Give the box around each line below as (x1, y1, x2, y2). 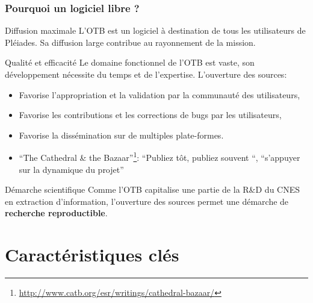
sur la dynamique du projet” (19, 163, 124, 175)
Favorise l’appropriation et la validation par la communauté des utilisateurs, (19, 88, 300, 101)
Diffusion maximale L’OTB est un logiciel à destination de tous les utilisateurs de (5, 24, 306, 37)
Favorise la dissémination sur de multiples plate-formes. (19, 128, 224, 141)
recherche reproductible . (5, 207, 108, 219)
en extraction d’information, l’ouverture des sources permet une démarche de (5, 195, 289, 207)
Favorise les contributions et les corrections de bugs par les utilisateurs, (19, 108, 282, 121)
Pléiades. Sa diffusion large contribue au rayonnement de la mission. (5, 36, 256, 48)
